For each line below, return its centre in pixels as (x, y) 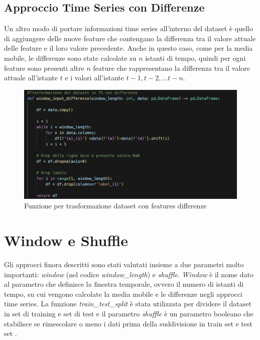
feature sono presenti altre (44, 68)
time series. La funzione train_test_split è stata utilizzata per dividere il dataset (128, 304)
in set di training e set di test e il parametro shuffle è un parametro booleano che (129, 314)
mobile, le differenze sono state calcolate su (70, 58)
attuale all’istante (31, 78)
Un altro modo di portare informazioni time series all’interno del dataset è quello (128, 28)
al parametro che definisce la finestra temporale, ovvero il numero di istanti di (124, 284)
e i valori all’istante (94, 78)
